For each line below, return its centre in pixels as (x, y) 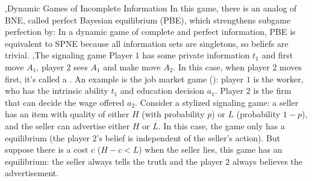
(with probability (173, 114)
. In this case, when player (221, 66)
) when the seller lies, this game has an (211, 149)
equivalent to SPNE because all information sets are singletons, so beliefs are (147, 43)
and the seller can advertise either (67, 125)
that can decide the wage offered (65, 102)
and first (277, 55)
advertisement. (32, 173)
